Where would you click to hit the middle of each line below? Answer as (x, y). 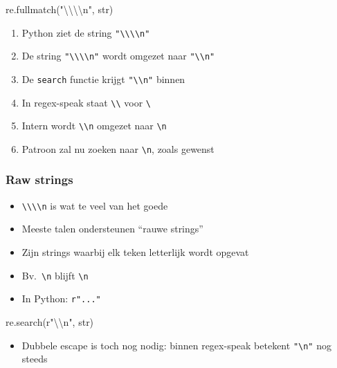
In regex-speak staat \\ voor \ (86, 102)
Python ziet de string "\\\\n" (86, 32)
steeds (35, 359)
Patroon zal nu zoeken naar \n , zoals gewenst (118, 148)
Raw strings (39, 180)
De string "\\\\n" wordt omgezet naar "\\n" (118, 56)
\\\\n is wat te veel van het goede (95, 205)
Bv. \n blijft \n (55, 275)
